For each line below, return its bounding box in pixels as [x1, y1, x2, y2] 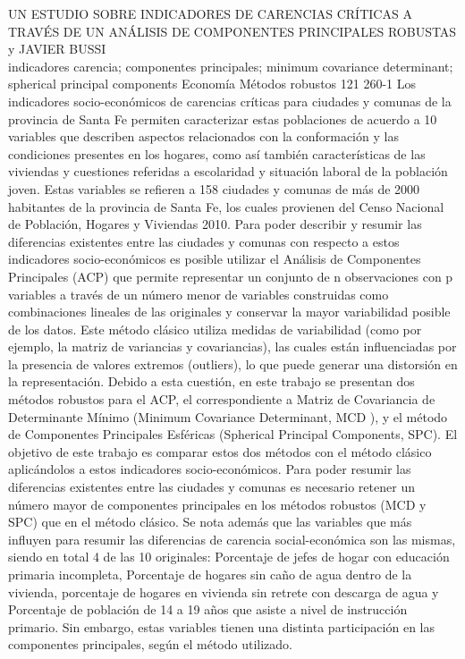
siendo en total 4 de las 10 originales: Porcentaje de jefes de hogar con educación [8, 547, 450, 566]
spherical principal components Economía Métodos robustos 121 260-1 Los [8, 74, 417, 93]
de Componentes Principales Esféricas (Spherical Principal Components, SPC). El [8, 425, 458, 444]
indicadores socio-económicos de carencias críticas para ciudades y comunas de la [8, 91, 452, 110]
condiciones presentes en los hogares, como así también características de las [8, 144, 426, 163]
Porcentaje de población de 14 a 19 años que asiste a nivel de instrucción [8, 600, 408, 619]
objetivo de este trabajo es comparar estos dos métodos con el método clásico [8, 442, 432, 460]
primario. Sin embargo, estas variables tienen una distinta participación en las [8, 617, 435, 636]
